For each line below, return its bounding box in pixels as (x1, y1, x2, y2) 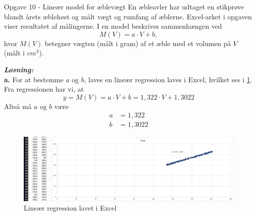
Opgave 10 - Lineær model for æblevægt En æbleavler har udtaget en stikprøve (4, 1, 244, 11)
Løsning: (4, 64, 34, 74)
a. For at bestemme (4, 74, 64, 84)
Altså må (4, 101, 32, 111)
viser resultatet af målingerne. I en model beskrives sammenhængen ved (4, 21, 222, 31)
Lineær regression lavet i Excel (24, 203, 117, 213)
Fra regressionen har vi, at (4, 84, 84, 94)
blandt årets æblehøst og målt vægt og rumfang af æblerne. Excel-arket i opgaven (4, 11, 252, 21)
